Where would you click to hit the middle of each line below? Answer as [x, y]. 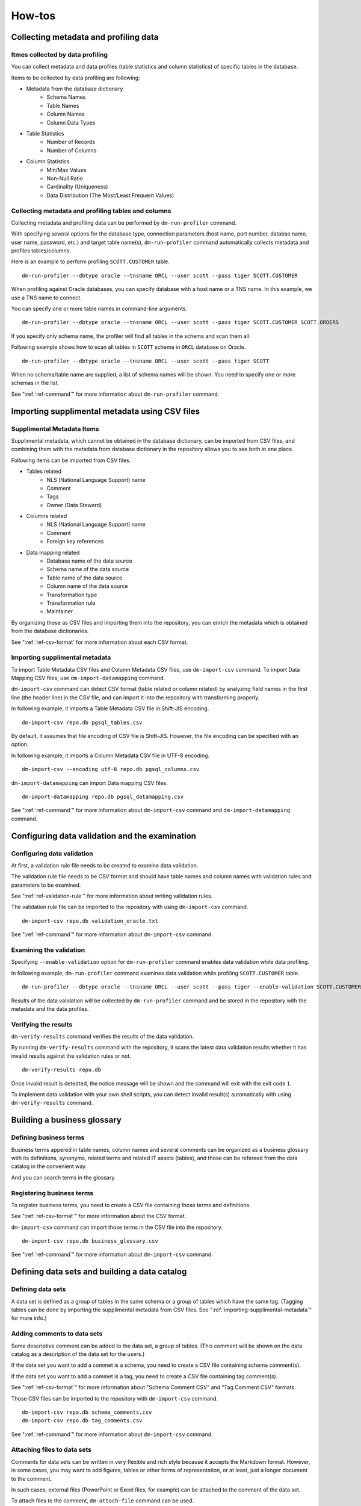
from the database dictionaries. [50, 631]
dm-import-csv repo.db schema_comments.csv [87, 1412]
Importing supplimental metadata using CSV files [105, 411]
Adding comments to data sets [57, 1334]
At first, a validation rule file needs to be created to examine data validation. [105, 865]
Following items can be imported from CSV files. [71, 460]
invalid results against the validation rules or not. [71, 1056]
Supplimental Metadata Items [55, 429]
